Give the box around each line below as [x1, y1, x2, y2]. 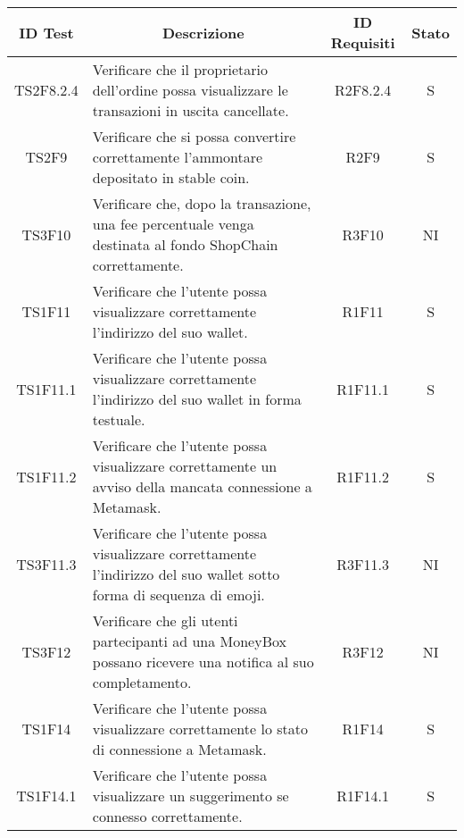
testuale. [92, 409, 145, 430]
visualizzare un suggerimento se [92, 785, 289, 806]
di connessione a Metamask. [92, 739, 267, 759]
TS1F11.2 [16, 465, 77, 487]
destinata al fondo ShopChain [92, 234, 278, 255]
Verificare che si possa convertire [92, 126, 296, 147]
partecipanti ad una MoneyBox [92, 631, 286, 651]
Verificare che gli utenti [92, 610, 238, 631]
